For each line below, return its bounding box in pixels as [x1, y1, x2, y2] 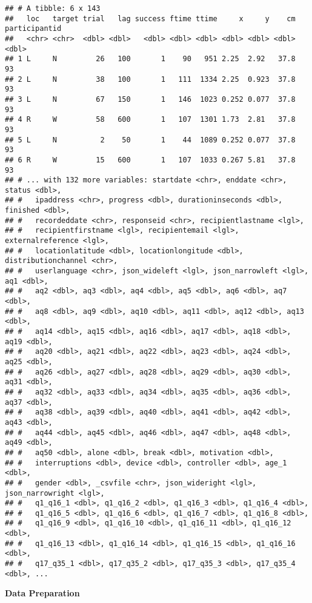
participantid [5, 24, 62, 33]
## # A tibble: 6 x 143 [5, 4, 101, 13]
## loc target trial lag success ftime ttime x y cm [5, 14, 296, 23]
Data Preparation [5, 587, 80, 599]
